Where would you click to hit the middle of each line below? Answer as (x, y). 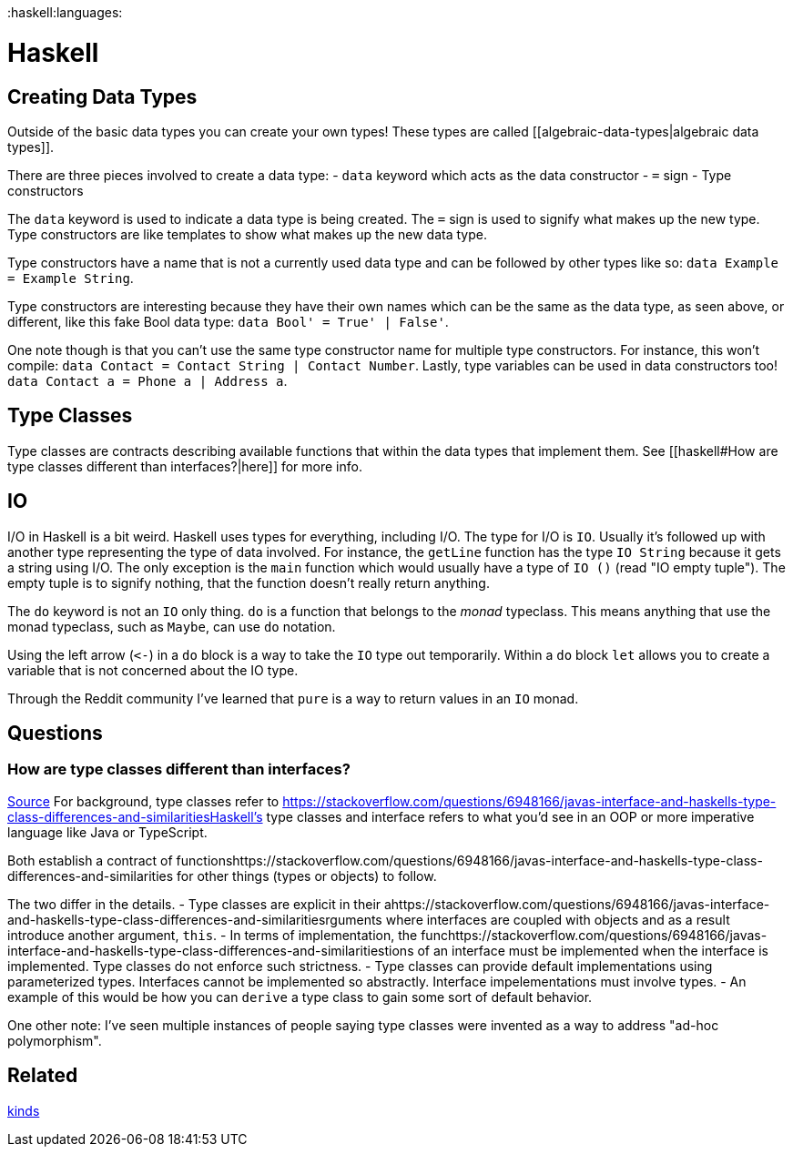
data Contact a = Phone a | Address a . (147, 380)
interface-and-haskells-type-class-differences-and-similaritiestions (211, 950)
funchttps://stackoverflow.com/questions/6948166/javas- (594, 935)
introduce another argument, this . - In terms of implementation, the (213, 935)
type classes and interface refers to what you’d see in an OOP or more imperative (510, 816)
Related (43, 1076)
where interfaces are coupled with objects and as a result (558, 919)
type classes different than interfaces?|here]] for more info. (185, 466)
